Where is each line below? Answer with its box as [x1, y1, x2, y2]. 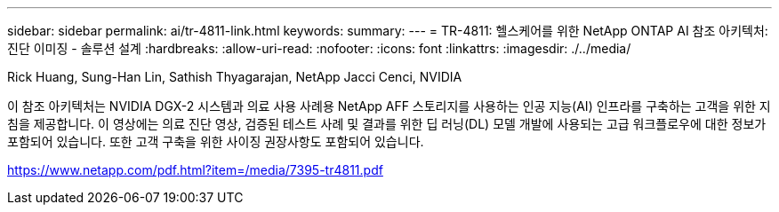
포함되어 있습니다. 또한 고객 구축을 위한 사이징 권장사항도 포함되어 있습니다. [7, 134, 424, 149]
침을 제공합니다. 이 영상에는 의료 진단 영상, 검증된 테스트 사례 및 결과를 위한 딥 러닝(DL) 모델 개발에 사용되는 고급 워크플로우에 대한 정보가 [7, 116, 767, 131]
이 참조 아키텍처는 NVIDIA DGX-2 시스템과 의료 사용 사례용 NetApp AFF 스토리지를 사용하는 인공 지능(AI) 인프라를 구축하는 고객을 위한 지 [7, 98, 771, 114]
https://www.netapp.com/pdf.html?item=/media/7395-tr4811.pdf [7, 162, 383, 177]
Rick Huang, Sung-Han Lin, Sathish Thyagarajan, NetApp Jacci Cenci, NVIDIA [7, 69, 462, 84]
